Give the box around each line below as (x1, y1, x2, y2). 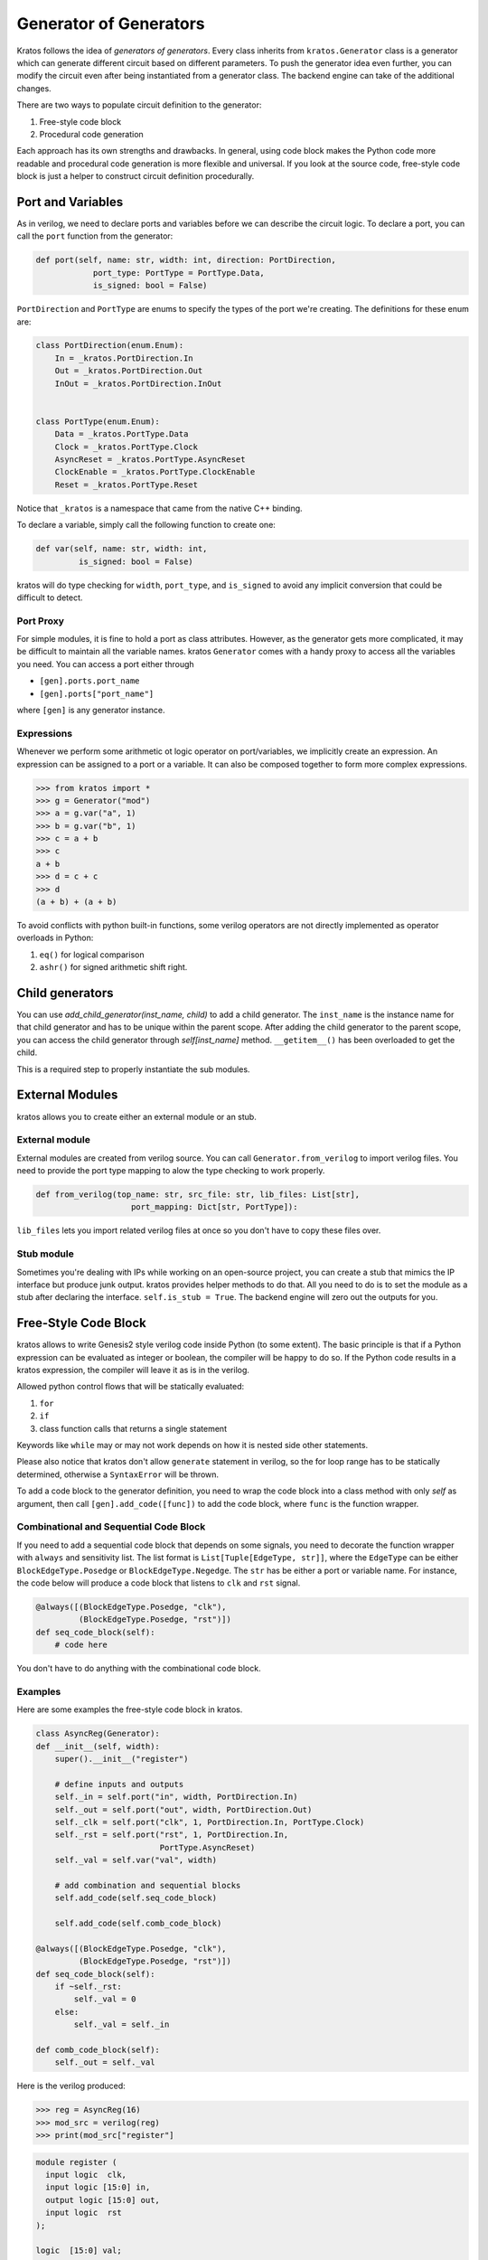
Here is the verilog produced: (16, 2080, 126, 2092)
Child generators (16, 985, 114, 1001)
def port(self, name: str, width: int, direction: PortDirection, (35, 255, 336, 266)
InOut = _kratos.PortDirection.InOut (54, 378, 222, 389)
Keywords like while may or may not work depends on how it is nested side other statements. (16, 1440, 369, 1451)
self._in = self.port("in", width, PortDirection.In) (54, 1792, 298, 1803)
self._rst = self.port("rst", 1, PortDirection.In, (54, 1830, 289, 1840)
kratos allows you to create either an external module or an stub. (16, 1111, 257, 1122)
